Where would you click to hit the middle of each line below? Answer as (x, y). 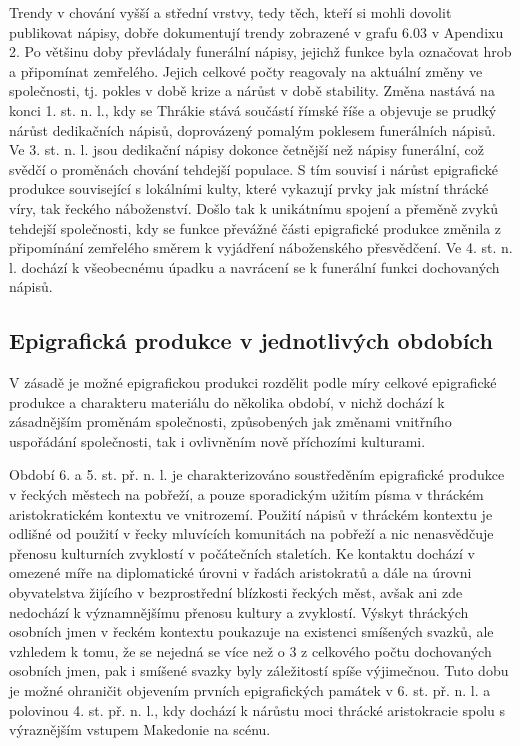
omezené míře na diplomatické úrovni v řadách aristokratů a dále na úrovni (240, 572)
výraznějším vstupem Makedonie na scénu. (140, 729)
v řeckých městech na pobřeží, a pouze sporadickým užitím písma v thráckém (246, 494)
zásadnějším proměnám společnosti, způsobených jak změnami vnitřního (230, 421)
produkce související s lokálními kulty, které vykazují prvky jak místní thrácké (249, 188)
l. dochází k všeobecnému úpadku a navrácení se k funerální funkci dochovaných (254, 266)
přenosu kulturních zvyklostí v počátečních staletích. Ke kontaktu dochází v (242, 552)
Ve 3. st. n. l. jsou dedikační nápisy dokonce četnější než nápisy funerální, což (246, 149)
